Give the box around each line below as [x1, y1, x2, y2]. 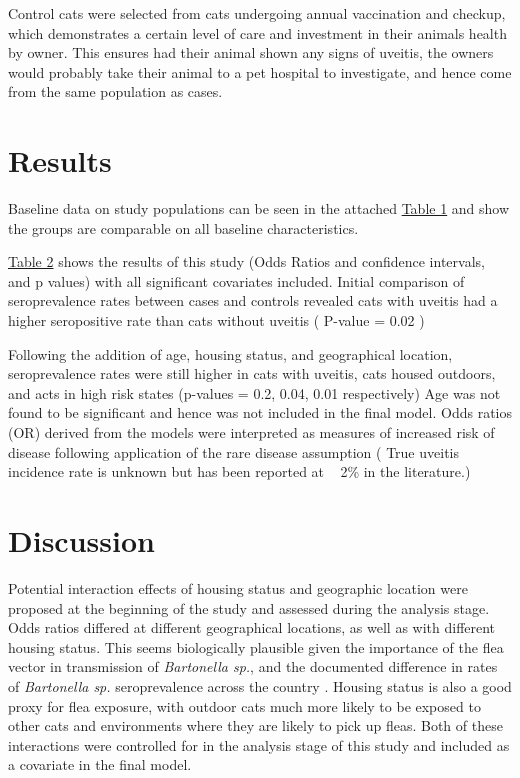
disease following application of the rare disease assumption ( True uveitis [8, 441, 459, 462]
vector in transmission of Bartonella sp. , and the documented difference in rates [8, 656, 498, 677]
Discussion [8, 520, 155, 560]
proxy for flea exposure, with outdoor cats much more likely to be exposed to [8, 695, 481, 716]
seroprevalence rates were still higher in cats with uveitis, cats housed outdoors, [8, 363, 496, 384]
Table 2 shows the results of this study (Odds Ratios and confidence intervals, [8, 251, 485, 272]
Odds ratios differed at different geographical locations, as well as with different [8, 617, 496, 638]
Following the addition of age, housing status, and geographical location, [8, 343, 453, 364]
